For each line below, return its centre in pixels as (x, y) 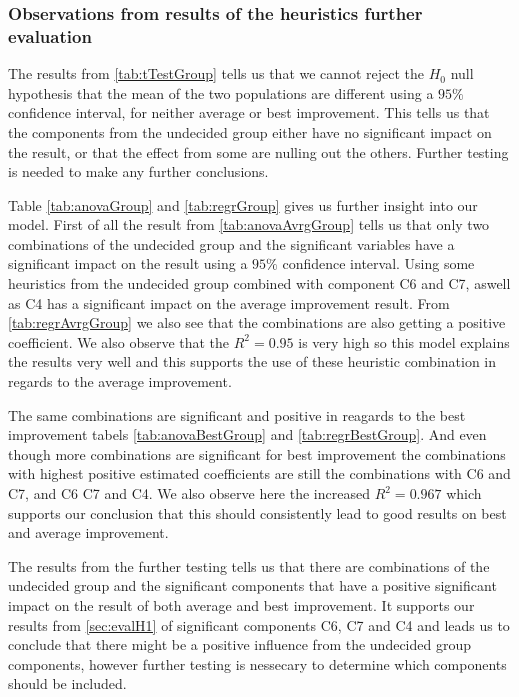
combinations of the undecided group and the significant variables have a (231, 243)
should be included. (67, 683)
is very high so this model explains (404, 341)
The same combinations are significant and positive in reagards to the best (237, 414)
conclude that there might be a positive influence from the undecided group (239, 644)
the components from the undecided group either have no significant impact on (250, 131)
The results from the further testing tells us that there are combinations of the (249, 565)
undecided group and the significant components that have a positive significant (252, 585)
